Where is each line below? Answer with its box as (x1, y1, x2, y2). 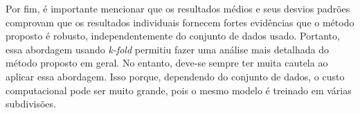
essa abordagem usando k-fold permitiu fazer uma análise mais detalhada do (6, 42, 329, 56)
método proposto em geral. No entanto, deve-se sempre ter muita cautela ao (6, 55, 328, 70)
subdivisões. (6, 96, 56, 111)
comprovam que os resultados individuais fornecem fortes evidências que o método (6, 15, 354, 29)
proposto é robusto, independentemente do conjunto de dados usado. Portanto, (6, 28, 340, 43)
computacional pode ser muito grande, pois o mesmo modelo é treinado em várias (6, 82, 352, 97)
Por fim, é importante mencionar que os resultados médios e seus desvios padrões (6, 1, 350, 15)
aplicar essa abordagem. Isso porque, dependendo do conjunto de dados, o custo (6, 69, 345, 83)
